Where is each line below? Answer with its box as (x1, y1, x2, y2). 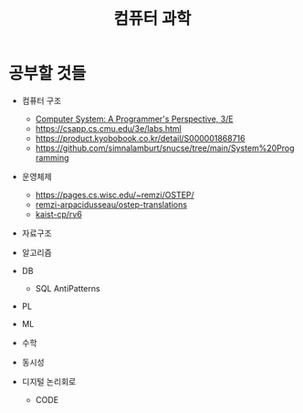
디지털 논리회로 (21, 376, 77, 387)
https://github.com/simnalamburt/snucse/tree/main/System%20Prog (35, 143, 295, 154)
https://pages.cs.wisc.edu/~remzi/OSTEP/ (35, 189, 195, 200)
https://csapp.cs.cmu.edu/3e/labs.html (35, 122, 182, 133)
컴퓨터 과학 (113, 8, 192, 29)
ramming (35, 152, 69, 163)
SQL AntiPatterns (35, 282, 101, 293)
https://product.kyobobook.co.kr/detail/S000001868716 (35, 132, 246, 143)
